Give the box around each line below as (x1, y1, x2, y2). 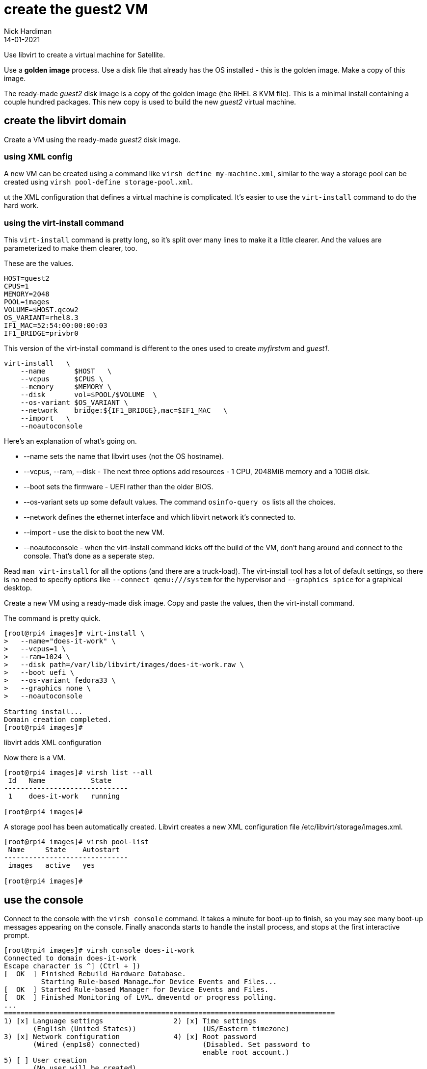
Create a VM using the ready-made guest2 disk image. (4, 135, 181, 144)
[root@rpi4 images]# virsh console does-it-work (4, 946, 194, 954)
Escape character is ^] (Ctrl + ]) (4, 962, 141, 970)
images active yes (8, 861, 95, 870)
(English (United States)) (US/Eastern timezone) (33, 1024, 290, 1033)
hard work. (4, 201, 39, 210)
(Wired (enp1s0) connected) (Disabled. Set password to (33, 1040, 310, 1048)
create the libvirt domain (4, 114, 126, 127)
